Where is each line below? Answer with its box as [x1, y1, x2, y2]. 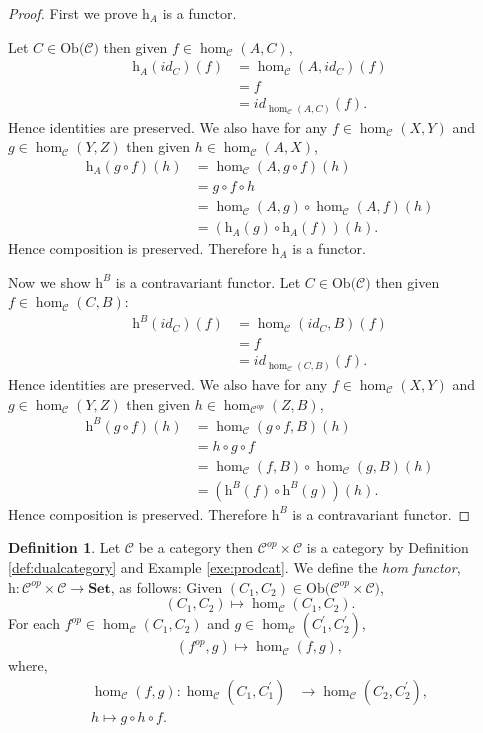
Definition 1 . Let [8, 537, 121, 558]
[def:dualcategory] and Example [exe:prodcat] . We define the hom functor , [8, 557, 461, 577]
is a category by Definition [306, 537, 469, 558]
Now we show [8, 271, 91, 292]
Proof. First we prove [8, 3, 138, 23]
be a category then [138, 537, 254, 558]
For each [8, 613, 60, 634]
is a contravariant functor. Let [115, 271, 301, 292]
